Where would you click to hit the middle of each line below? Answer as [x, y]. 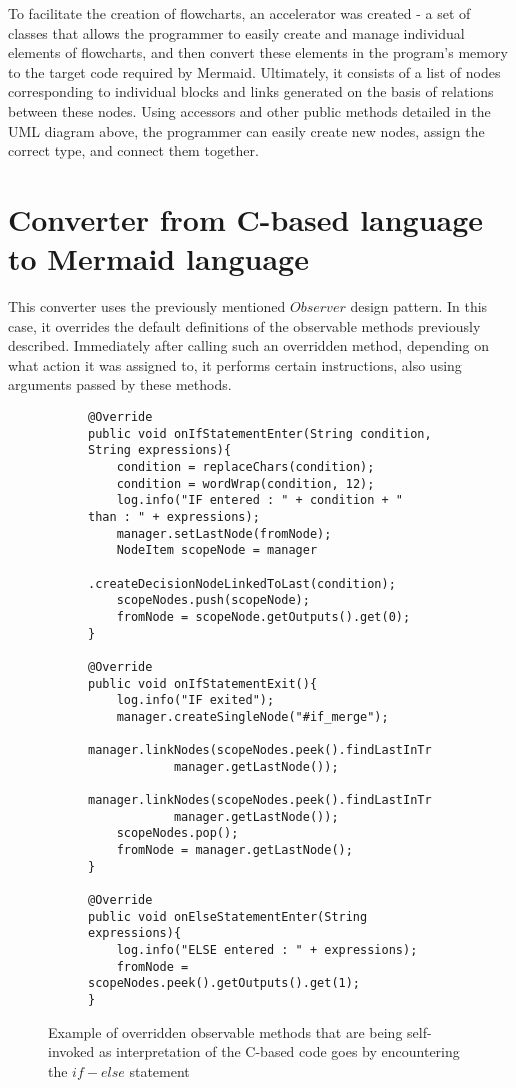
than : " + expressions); [174, 516]
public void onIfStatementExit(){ [203, 683]
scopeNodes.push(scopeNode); [213, 600]
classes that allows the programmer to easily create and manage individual [236, 32]
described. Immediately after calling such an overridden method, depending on [249, 345]
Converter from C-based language [246, 218]
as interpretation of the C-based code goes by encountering [279, 1051]
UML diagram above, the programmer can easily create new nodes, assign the [246, 130]
